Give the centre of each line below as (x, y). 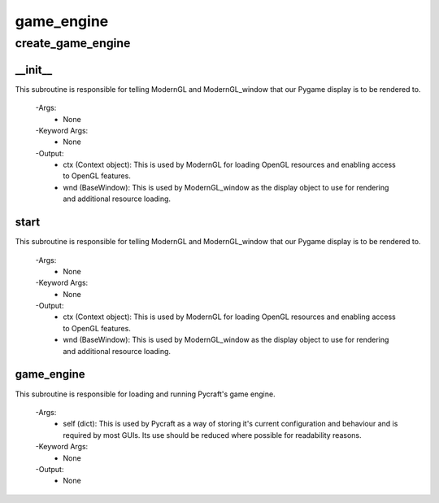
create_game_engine (73, 43)
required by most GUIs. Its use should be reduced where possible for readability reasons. (212, 435)
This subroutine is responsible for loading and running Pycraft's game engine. (145, 394)
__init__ (34, 70)
